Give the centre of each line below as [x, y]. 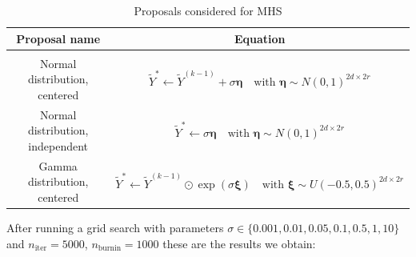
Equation [260, 38]
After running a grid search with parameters [115, 228]
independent [58, 145]
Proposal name [58, 38]
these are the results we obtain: [239, 243]
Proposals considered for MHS [208, 10]
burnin [110, 249]
